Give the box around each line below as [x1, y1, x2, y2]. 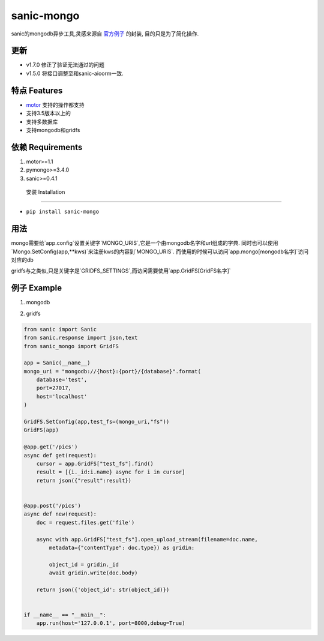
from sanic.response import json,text [23, 334, 138, 342]
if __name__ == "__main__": [23, 612, 106, 618]
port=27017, [36, 385, 72, 391]
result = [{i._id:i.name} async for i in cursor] [36, 469, 185, 475]
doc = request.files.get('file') [36, 519, 135, 526]
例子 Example [11, 283, 62, 293]
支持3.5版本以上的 [26, 110, 71, 117]
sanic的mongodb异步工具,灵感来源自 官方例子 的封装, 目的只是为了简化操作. [11, 30, 199, 37]
